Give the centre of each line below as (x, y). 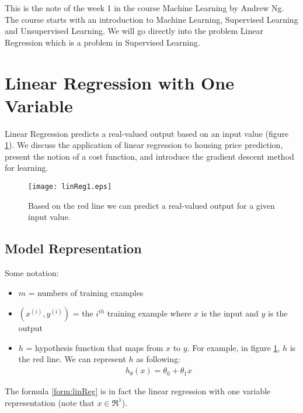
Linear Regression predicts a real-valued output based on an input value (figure (147, 133)
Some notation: (32, 273)
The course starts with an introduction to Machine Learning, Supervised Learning (151, 19)
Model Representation (73, 248)
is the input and (230, 313)
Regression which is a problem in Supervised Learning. (102, 42)
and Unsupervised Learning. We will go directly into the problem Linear (134, 31)
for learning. (27, 168)
